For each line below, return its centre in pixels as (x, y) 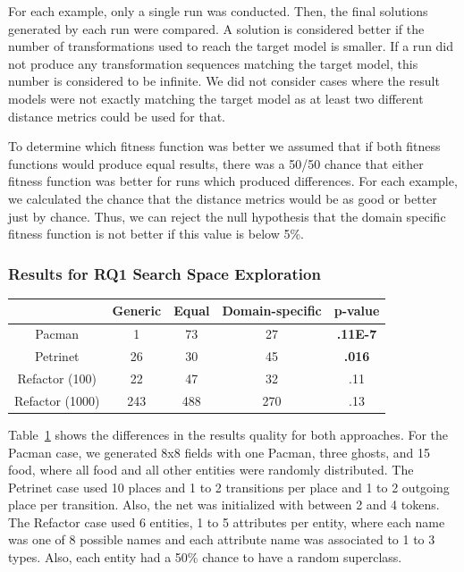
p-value (357, 311)
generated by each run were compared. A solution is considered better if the (216, 28)
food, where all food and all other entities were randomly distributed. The (211, 470)
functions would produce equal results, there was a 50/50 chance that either (216, 163)
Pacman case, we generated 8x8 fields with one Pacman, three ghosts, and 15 (219, 452)
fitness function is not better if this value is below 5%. (156, 234)
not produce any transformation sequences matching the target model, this (213, 63)
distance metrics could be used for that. (117, 116)
